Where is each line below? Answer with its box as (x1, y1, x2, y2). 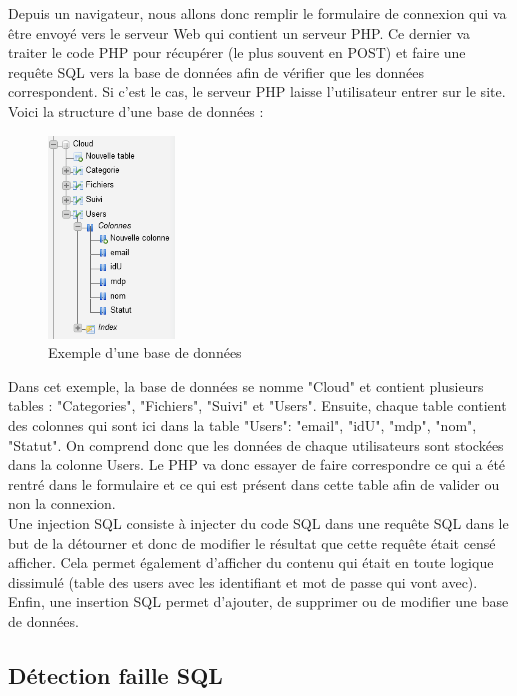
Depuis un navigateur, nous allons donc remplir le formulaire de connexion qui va (8, 3, 507, 23)
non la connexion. (8, 493, 116, 514)
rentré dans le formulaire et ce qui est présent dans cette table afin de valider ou (8, 473, 500, 494)
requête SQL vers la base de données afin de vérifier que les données (8, 61, 425, 82)
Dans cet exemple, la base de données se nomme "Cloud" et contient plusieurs (8, 375, 484, 396)
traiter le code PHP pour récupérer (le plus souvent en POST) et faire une (8, 42, 466, 63)
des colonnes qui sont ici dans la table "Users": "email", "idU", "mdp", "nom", (8, 414, 477, 435)
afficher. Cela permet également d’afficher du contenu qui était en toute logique (8, 552, 494, 573)
